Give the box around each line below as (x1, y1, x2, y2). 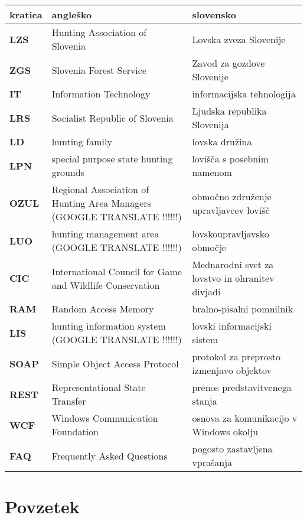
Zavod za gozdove (192, 56, 265, 70)
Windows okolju (192, 425, 259, 438)
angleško (51, 8, 92, 21)
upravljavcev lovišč (192, 203, 270, 217)
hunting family (51, 135, 112, 148)
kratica (9, 8, 43, 21)
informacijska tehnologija (192, 87, 296, 100)
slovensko (192, 8, 236, 21)
